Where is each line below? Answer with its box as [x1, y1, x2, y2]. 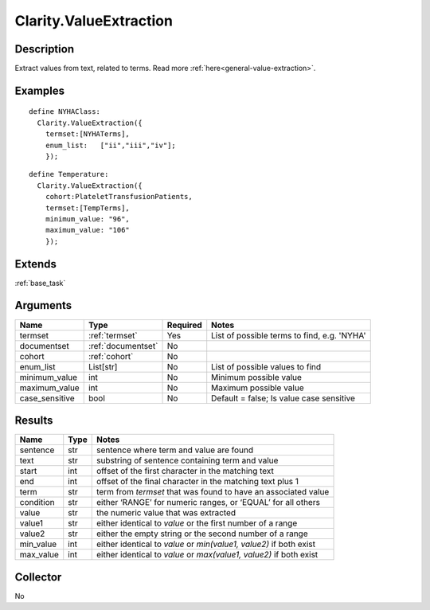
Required [166, 319, 202, 330]
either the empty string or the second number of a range [96, 528, 308, 539]
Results [14, 414, 53, 427]
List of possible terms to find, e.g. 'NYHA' [211, 330, 366, 341]
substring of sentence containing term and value [96, 455, 279, 466]
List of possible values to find [211, 361, 322, 372]
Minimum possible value [211, 371, 303, 382]
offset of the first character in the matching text [96, 466, 275, 477]
